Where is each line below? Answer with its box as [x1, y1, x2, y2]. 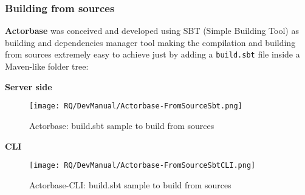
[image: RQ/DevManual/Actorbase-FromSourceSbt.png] [29, 102, 242, 111]
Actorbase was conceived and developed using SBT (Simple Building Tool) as [5, 24, 299, 37]
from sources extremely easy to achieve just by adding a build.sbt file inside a [5, 48, 300, 61]
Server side [5, 80, 52, 93]
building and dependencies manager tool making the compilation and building [5, 36, 296, 48]
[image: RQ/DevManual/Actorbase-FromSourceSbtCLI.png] [29, 161, 256, 170]
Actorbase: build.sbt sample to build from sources [29, 119, 214, 131]
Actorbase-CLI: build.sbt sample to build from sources [29, 178, 231, 191]
